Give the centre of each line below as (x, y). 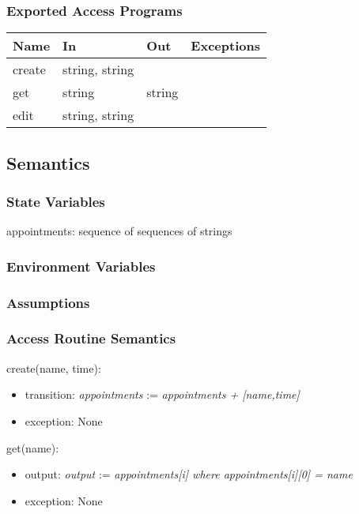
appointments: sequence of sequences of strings (119, 231)
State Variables (56, 201)
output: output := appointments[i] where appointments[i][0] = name (189, 474)
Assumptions (48, 302)
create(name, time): (54, 368)
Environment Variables (81, 266)
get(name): (33, 447)
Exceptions (225, 46)
